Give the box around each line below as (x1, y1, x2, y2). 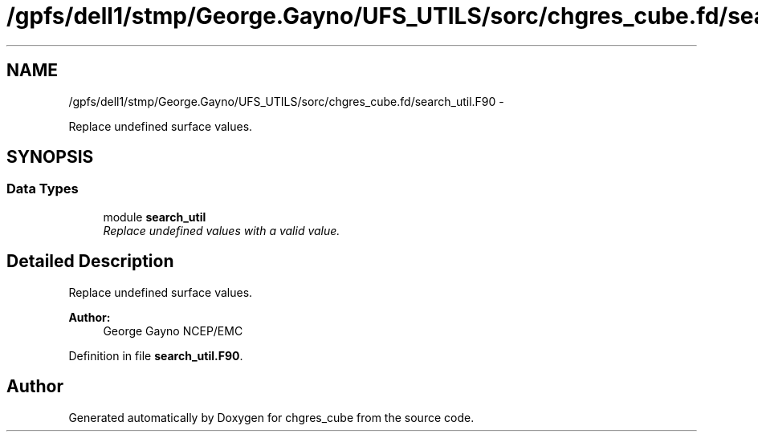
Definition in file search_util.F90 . (68, 348, 243, 363)
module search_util (103, 209, 206, 224)
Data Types (6, 180, 79, 197)
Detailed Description (6, 251, 174, 272)
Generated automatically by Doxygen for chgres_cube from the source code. (68, 410, 475, 424)
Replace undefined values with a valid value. (103, 223, 340, 237)
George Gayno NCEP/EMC (103, 323, 243, 338)
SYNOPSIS (6, 147, 94, 168)
